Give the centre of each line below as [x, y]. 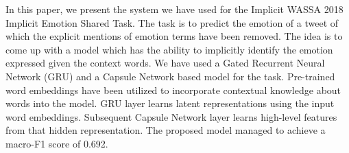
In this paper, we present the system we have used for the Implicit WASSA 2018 [174, 9]
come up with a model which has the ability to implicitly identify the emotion [169, 49]
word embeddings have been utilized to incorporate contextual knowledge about [173, 90]
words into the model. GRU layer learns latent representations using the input [170, 103]
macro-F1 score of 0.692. [57, 143]
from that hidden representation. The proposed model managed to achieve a [166, 130]
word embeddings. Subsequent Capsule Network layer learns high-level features [171, 116]
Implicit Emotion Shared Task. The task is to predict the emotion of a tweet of [172, 22]
